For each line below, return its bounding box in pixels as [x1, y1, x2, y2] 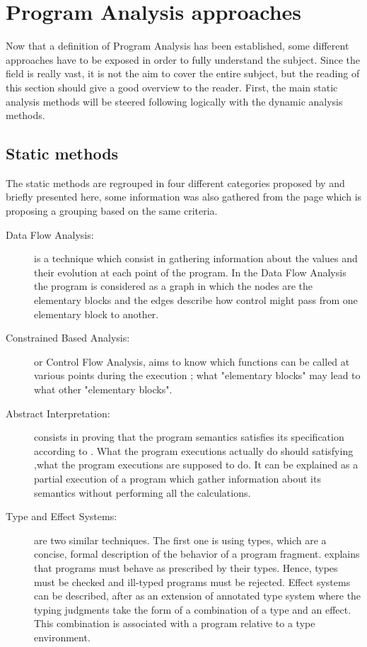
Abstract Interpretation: [6, 405, 110, 420]
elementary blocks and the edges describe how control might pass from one [34, 293, 358, 308]
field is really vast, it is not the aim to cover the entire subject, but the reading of [6, 66, 360, 81]
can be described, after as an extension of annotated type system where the [34, 588, 361, 603]
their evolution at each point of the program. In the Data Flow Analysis [34, 264, 346, 279]
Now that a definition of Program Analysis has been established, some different [6, 38, 349, 53]
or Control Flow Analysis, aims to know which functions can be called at [34, 354, 350, 368]
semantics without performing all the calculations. [34, 485, 251, 500]
